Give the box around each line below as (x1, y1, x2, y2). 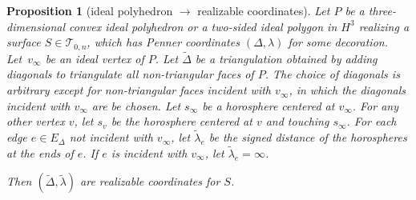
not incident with (69, 129, 153, 146)
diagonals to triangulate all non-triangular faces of (6, 66, 254, 82)
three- (368, 2, 396, 18)
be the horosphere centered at (111, 113, 252, 130)
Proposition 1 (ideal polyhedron (6, 2, 173, 18)
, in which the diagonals (289, 82, 406, 98)
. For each (346, 113, 397, 130)
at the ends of (6, 144, 74, 161)
